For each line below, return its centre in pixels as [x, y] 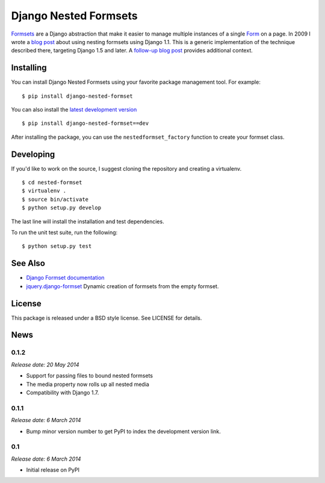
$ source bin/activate [55, 199]
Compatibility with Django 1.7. [63, 393]
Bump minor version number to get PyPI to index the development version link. [123, 431]
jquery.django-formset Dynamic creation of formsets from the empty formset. [122, 286]
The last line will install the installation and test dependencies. [88, 221]
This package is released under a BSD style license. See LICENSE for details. [107, 318]
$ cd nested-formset [52, 183]
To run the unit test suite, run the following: [64, 233]
